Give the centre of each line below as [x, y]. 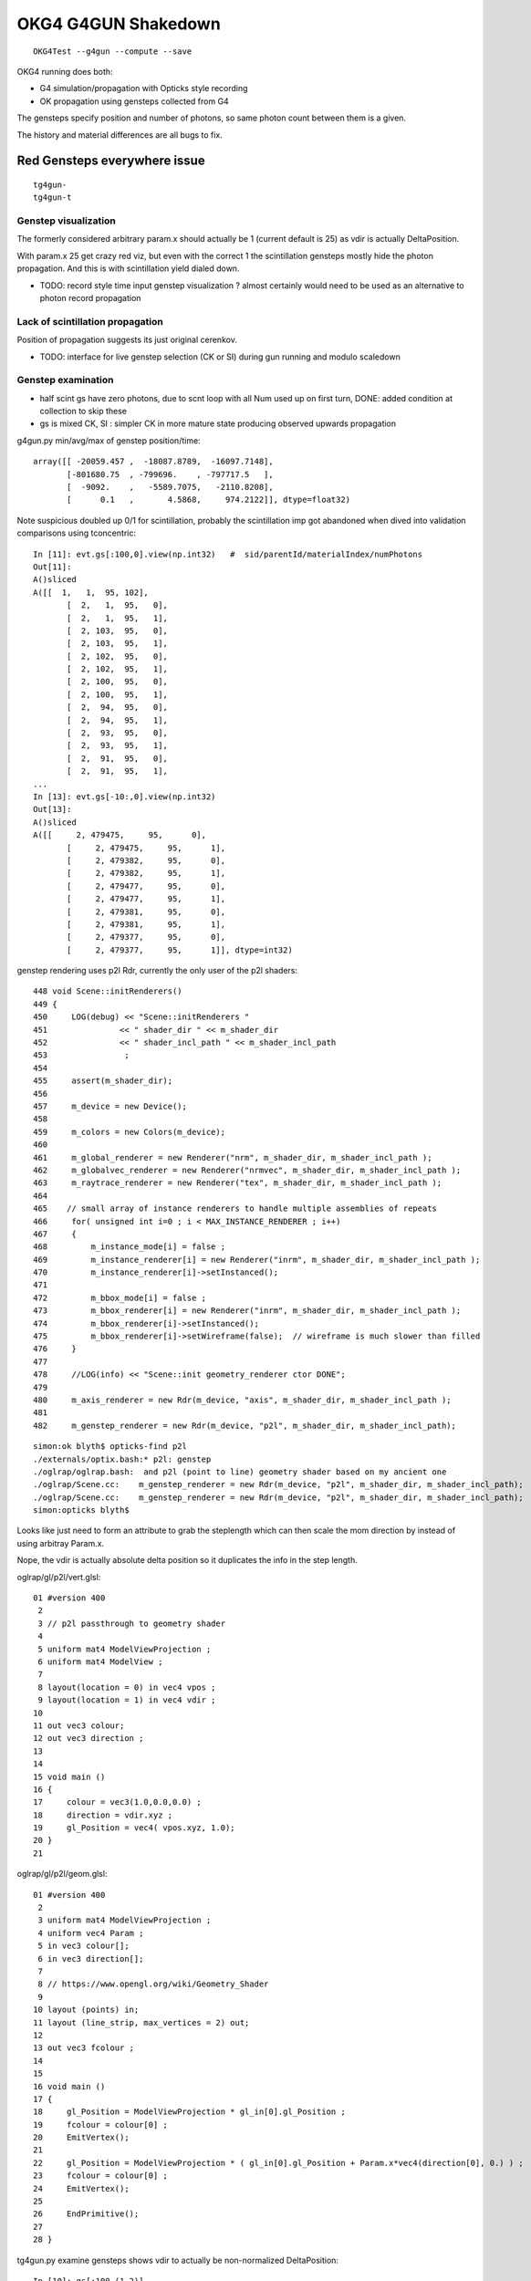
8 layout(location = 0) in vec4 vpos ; [127, 1687]
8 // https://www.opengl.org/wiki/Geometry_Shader [153, 1984]
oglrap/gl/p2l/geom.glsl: [62, 1874]
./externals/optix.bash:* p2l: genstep [122, 1459]
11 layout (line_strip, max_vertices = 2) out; [141, 2022]
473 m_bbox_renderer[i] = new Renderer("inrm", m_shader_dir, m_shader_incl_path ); [247, 1311]
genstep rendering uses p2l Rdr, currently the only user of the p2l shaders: [157, 971]
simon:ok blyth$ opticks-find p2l [110, 1447]
